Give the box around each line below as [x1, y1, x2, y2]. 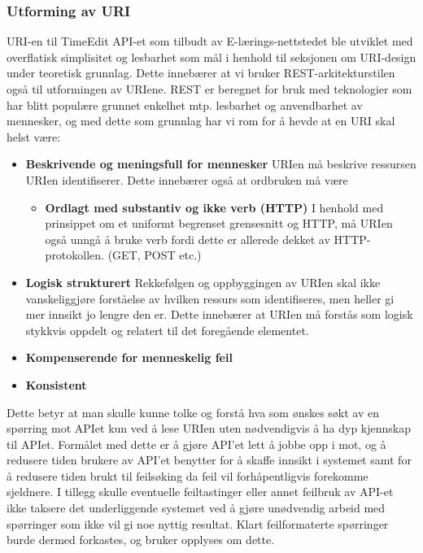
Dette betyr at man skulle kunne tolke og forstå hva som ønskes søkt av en [7, 403, 380, 420]
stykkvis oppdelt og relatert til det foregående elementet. [25, 321, 309, 338]
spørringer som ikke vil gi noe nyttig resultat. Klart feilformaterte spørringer [7, 515, 389, 532]
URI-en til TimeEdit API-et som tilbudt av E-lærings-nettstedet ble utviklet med [7, 33, 413, 50]
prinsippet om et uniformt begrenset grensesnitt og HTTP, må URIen [45, 215, 393, 232]
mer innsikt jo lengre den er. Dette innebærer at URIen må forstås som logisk [25, 306, 413, 323]
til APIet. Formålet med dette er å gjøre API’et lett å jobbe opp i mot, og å [7, 435, 386, 452]
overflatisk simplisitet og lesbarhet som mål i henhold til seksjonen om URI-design [7, 48, 416, 65]
